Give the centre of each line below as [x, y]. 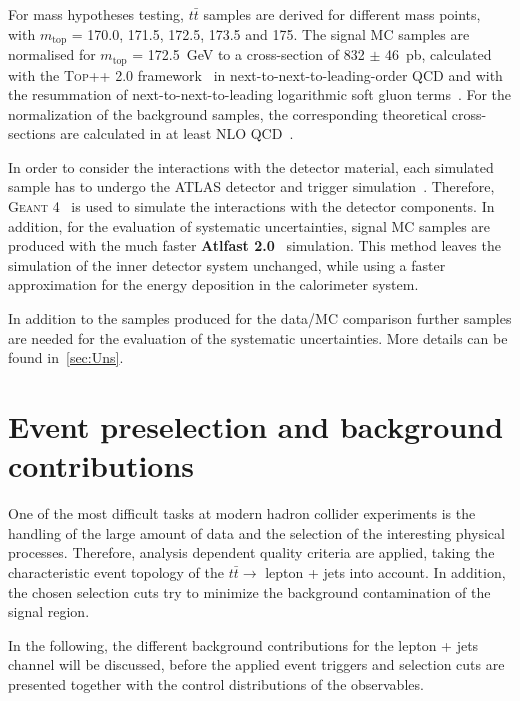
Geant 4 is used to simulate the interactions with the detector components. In [251, 206]
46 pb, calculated [438, 54]
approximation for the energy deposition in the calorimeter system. [213, 284]
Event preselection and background [256, 426]
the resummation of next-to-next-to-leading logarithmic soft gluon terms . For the [260, 94]
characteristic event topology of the [116, 571]
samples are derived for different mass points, [342, 14]
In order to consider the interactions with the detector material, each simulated [251, 166]
